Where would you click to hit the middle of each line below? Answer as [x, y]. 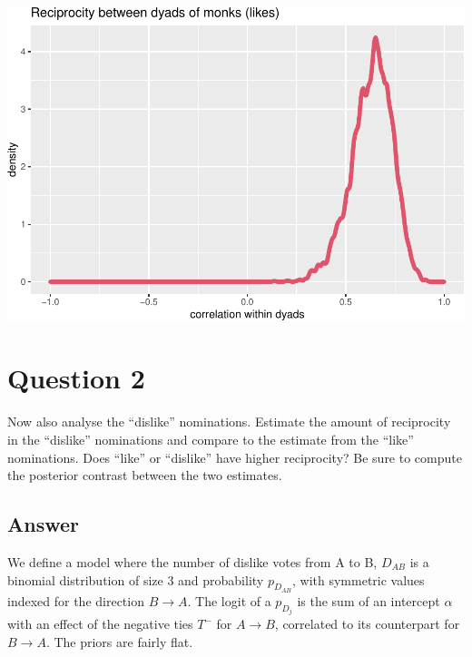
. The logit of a [229, 600]
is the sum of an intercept [369, 600]
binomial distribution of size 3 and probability [136, 579]
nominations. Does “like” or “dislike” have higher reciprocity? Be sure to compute [235, 457]
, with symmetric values [358, 579]
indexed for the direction [76, 600]
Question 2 [76, 378]
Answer [44, 524]
